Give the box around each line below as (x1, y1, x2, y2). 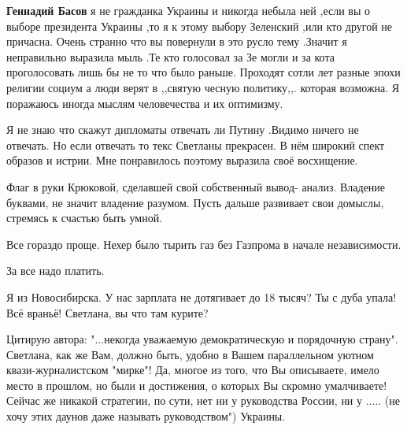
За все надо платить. (6, 262, 105, 279)
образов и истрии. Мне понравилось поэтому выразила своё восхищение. (6, 152, 358, 169)
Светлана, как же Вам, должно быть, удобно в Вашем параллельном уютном (6, 346, 374, 362)
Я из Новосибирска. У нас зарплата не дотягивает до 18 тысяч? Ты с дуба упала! (6, 288, 397, 305)
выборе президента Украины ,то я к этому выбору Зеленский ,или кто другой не (6, 17, 393, 34)
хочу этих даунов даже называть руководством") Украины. (6, 408, 286, 424)
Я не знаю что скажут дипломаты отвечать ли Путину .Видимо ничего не (6, 121, 359, 138)
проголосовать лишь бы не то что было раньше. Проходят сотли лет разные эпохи (6, 64, 401, 80)
